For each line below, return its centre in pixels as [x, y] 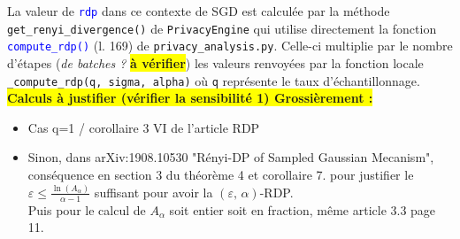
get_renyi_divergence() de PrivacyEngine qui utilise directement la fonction [222, 28]
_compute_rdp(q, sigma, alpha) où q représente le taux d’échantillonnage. [214, 80]
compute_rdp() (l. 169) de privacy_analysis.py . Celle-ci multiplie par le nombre [230, 46]
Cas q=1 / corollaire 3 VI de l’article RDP [144, 127]
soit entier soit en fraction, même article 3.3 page [303, 209]
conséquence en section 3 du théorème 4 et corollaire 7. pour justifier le [221, 174]
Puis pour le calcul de [87, 209]
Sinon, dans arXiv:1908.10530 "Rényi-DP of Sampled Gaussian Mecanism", [231, 157]
